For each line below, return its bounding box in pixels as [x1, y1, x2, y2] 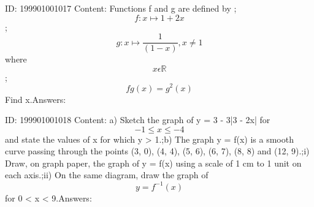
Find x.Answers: [5, 92, 66, 105]
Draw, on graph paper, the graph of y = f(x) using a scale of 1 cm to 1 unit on [5, 156, 302, 169]
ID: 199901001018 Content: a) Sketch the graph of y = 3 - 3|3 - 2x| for [5, 113, 270, 126]
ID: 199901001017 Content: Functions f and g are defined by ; [5, 2, 237, 14]
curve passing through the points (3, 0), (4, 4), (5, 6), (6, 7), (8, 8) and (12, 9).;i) [5, 145, 310, 157]
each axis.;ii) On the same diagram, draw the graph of [5, 168, 209, 181]
